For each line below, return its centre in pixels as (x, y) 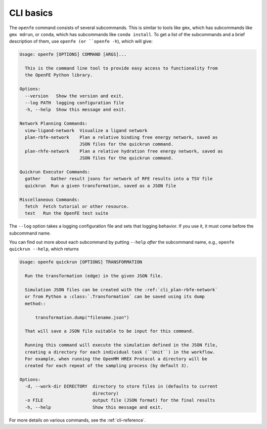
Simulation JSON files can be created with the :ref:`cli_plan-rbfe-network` (121, 290)
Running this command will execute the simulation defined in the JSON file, (121, 345)
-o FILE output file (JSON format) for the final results (120, 400)
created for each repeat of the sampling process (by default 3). (107, 366)
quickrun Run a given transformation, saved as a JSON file (101, 186)
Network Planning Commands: (53, 124)
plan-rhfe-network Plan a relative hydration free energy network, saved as (124, 151)
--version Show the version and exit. (74, 96)
